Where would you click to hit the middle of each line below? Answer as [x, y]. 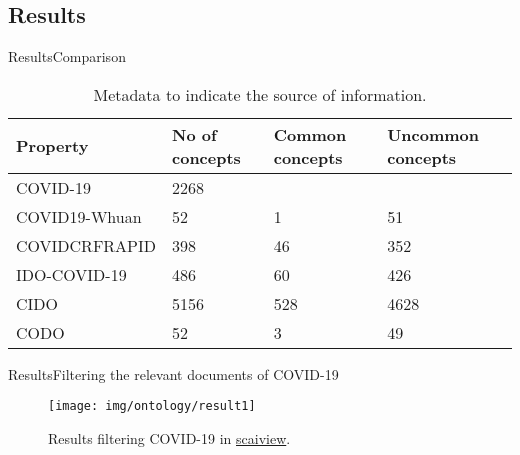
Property [52, 146]
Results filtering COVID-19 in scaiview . [169, 438]
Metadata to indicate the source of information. [260, 94]
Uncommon [433, 134]
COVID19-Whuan [79, 216]
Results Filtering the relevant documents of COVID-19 [173, 373]
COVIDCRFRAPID [86, 245]
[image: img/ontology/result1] [152, 406]
